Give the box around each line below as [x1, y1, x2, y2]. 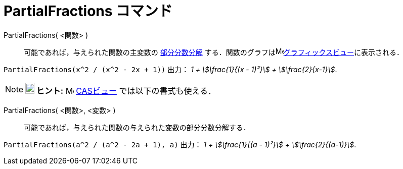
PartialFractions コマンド [4, 3, 173, 20]
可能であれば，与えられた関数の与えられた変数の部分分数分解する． [24, 123, 250, 132]
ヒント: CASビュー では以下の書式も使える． [36, 85, 216, 96]
